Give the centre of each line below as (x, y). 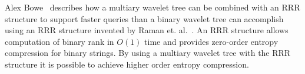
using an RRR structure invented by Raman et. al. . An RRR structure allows (147, 30)
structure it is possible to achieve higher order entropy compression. (127, 64)
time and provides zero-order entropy (211, 41)
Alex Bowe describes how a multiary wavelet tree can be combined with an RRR (152, 7)
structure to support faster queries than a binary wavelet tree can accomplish (144, 18)
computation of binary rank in (59, 41)
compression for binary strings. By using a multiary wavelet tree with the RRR (148, 53)
